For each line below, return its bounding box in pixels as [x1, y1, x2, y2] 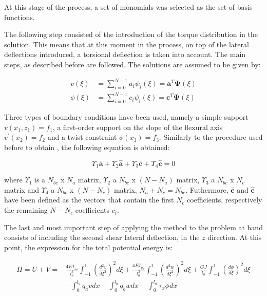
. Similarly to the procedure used [159, 132, 263, 142]
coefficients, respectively [187, 194, 262, 205]
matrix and [4, 184, 40, 195]
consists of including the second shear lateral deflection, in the [4, 232, 200, 243]
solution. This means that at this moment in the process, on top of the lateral [4, 39, 249, 49]
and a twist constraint [47, 132, 117, 142]
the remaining [4, 205, 48, 215]
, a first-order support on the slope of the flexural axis [52, 121, 223, 132]
